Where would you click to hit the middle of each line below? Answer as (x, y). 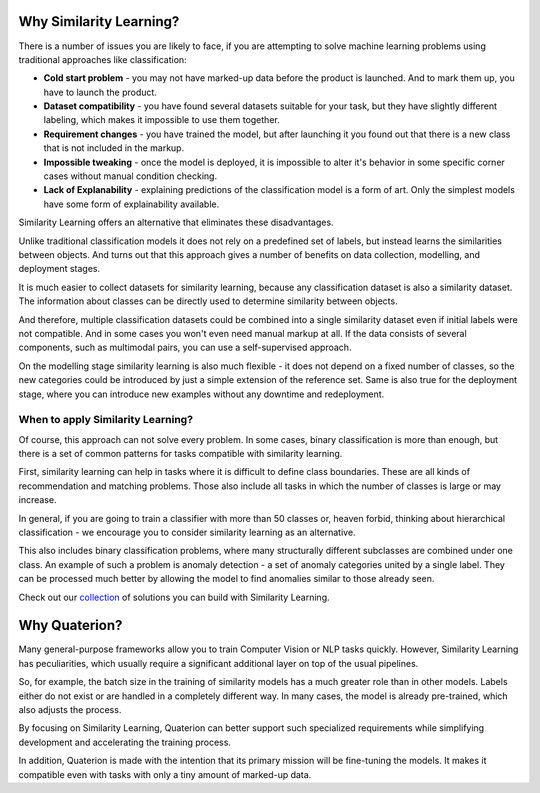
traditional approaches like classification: (102, 59)
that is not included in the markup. (114, 148)
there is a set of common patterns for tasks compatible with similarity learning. (180, 454)
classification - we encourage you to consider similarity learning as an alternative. (187, 532)
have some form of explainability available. (131, 204)
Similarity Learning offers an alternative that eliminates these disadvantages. (176, 222)
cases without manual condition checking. (130, 176)
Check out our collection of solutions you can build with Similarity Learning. (174, 597)
